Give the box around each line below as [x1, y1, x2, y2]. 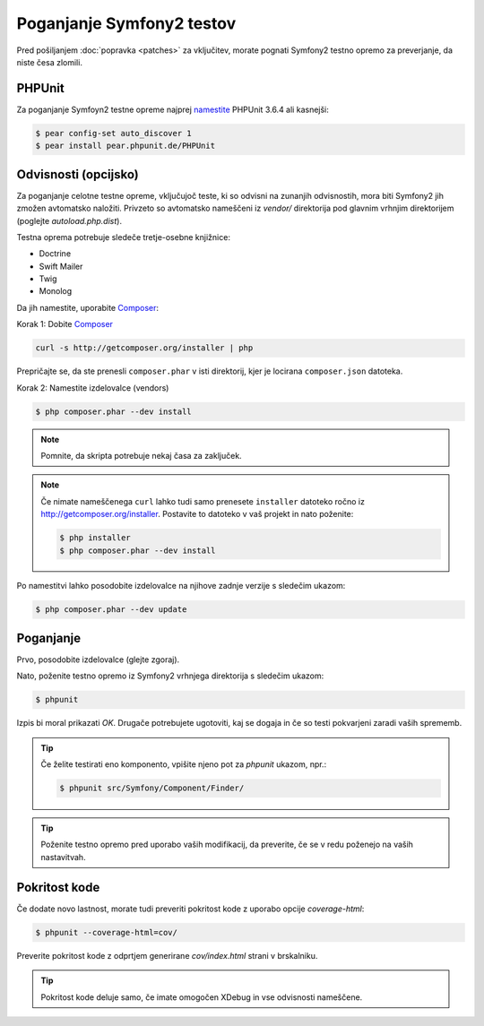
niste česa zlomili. [16, 56, 82, 67]
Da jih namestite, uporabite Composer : [16, 302, 160, 313]
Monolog [39, 286, 73, 297]
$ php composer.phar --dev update [35, 605, 187, 615]
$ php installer [59, 533, 132, 543]
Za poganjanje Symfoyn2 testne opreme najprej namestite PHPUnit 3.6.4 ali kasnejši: [16, 104, 329, 115]
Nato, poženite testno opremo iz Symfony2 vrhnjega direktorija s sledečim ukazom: [16, 670, 324, 681]
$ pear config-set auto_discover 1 [35, 128, 192, 138]
